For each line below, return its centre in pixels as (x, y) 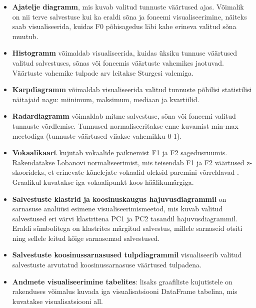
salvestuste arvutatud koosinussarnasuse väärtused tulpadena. (107, 265)
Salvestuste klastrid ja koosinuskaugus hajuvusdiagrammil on (119, 199)
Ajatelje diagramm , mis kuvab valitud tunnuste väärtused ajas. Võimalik (128, 7)
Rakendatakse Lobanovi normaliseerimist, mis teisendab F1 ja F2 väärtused (128, 162)
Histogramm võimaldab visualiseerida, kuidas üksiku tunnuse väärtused (125, 53)
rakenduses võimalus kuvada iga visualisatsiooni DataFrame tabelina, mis (125, 291)
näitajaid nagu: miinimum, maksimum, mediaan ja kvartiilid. (106, 99)
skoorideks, (29, 172)
